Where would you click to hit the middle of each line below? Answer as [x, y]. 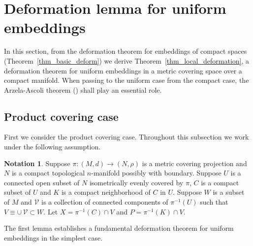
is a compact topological [48, 173]
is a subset [229, 192]
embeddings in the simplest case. [53, 237]
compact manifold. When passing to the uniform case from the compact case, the [126, 80]
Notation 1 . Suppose [37, 163]
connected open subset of [42, 182]
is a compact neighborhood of [106, 192]
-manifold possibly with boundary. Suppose [156, 173]
